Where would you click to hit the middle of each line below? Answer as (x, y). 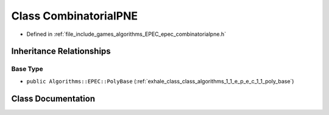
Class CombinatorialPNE (75, 16)
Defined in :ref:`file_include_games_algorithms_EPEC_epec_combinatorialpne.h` (126, 34)
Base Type (27, 69)
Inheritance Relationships (61, 51)
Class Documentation (53, 98)
